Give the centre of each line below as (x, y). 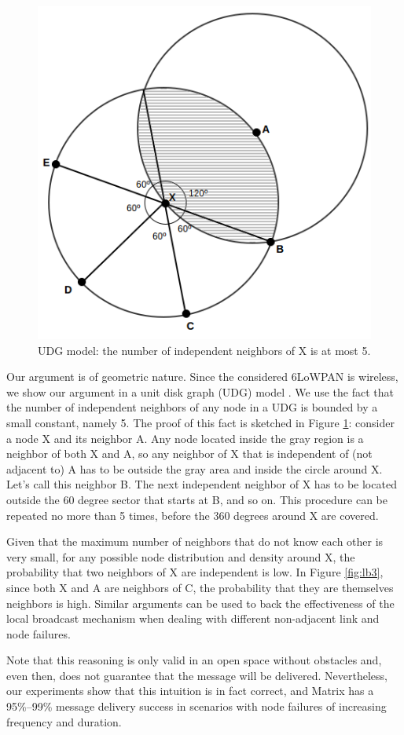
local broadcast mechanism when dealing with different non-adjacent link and (193, 618)
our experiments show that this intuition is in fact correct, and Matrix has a (190, 691)
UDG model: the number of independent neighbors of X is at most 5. (204, 350)
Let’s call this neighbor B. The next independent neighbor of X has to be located (202, 484)
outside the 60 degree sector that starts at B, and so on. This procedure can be (197, 499)
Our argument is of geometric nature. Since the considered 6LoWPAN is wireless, (202, 377)
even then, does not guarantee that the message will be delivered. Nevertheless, (197, 675)
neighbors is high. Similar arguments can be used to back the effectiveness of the (200, 603)
